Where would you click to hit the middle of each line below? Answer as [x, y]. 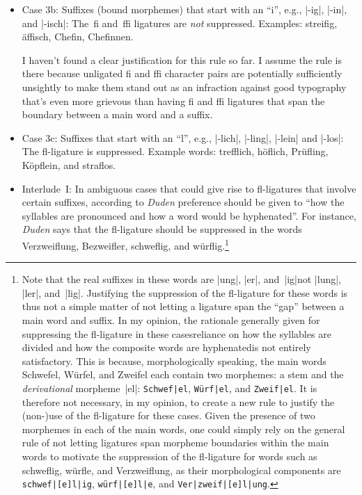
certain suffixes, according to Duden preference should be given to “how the [183, 202]
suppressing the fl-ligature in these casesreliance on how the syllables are [176, 333]
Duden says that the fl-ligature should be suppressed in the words [162, 229]
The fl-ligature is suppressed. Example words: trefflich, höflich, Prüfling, [175, 151]
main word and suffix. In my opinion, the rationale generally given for [171, 319]
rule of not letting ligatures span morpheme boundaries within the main [175, 443]
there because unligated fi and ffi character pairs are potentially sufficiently [182, 73]
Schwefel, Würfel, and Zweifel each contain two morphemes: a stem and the [183, 374]
